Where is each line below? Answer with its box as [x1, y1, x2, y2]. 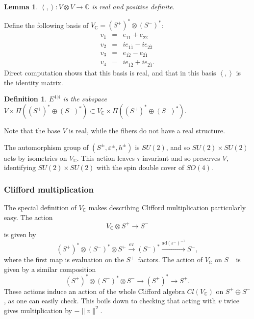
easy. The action [4, 212, 53, 222]
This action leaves [81, 152, 135, 163]
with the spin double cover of [97, 162, 184, 172]
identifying [4, 162, 36, 172]
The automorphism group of [4, 142, 89, 152]
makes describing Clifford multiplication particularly [88, 202, 246, 212]
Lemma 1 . [4, 1, 38, 11]
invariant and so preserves [142, 152, 220, 163]
